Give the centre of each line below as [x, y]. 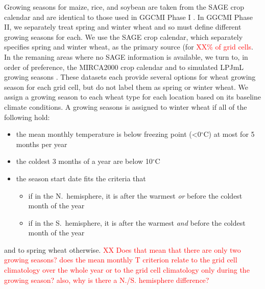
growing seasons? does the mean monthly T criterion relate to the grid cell [121, 260]
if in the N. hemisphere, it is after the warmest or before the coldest [135, 195]
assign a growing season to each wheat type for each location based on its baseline [133, 97]
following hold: [27, 117]
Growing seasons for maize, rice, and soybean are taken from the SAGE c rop [124, 7]
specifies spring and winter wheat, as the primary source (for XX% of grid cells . [129, 47]
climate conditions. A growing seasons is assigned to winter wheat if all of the [126, 106]
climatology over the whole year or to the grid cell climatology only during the [127, 270]
